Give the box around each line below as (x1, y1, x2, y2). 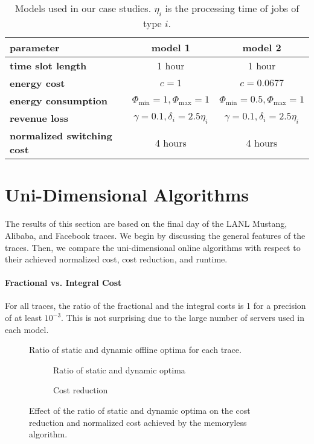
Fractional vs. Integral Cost (5, 276, 122, 289)
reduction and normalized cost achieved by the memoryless (29, 416, 247, 428)
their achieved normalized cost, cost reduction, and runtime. (5, 253, 228, 265)
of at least (5, 311, 42, 324)
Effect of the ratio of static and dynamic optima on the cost (29, 404, 251, 417)
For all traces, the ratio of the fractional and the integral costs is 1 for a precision (5, 299, 306, 312)
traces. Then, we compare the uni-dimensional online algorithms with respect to (5, 241, 301, 253)
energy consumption (10, 94, 108, 108)
